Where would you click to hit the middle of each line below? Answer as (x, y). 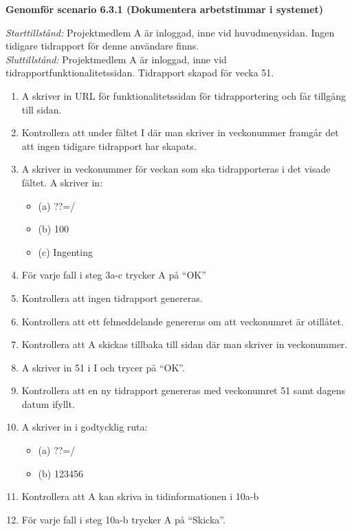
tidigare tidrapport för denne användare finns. (102, 46)
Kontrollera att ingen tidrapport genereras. (112, 297)
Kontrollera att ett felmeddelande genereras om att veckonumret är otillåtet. (183, 321)
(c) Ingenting (65, 251)
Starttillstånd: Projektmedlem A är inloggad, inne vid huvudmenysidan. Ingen (170, 32)
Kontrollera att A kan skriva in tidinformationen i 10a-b (140, 496)
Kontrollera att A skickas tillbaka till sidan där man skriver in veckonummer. (185, 344)
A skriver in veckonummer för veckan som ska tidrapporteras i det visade (176, 169)
